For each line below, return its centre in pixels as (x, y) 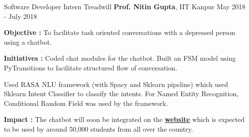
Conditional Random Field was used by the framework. (86, 103)
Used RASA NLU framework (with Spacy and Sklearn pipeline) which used (116, 84)
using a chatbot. (28, 42)
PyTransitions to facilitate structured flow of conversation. (91, 67)
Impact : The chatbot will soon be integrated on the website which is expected (124, 119)
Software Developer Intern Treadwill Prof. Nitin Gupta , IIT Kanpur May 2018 (125, 6)
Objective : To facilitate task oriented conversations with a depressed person (120, 32)
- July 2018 (21, 16)
